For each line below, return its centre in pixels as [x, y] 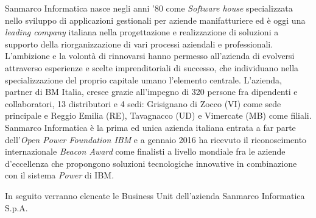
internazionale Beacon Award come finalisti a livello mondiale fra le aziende [145, 151]
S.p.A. [16, 207]
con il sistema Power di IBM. [60, 175]
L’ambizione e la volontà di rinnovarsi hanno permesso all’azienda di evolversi [150, 56]
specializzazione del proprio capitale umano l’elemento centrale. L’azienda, [143, 79]
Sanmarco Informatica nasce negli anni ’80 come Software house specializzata [149, 8]
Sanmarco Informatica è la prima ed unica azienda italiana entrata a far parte [150, 127]
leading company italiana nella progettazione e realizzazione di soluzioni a [142, 32]
